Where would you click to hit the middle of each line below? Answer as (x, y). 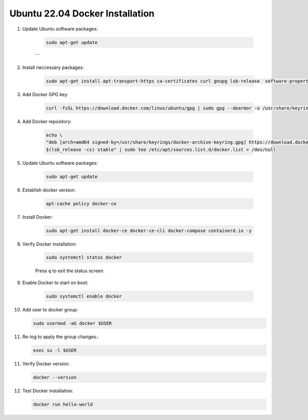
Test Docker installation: (48, 391)
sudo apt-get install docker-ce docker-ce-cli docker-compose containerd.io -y (149, 231)
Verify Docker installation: (50, 244)
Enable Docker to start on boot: (55, 283)
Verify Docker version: (46, 363)
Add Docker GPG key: (45, 94)
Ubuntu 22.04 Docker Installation (82, 13)
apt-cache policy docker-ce (81, 204)
